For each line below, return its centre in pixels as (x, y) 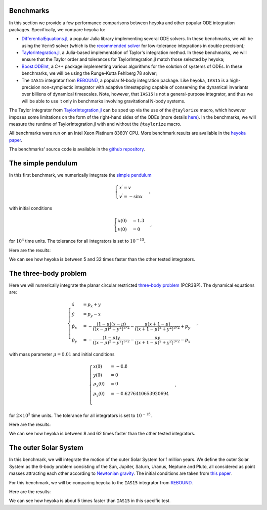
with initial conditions (31, 208)
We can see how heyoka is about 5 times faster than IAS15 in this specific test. (90, 501)
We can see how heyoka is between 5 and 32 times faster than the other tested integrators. (102, 259)
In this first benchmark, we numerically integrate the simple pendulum (80, 175)
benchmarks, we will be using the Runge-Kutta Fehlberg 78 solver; (89, 73)
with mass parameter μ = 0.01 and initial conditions (62, 355)
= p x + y (92, 305)
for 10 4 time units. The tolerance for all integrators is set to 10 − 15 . (77, 241)
